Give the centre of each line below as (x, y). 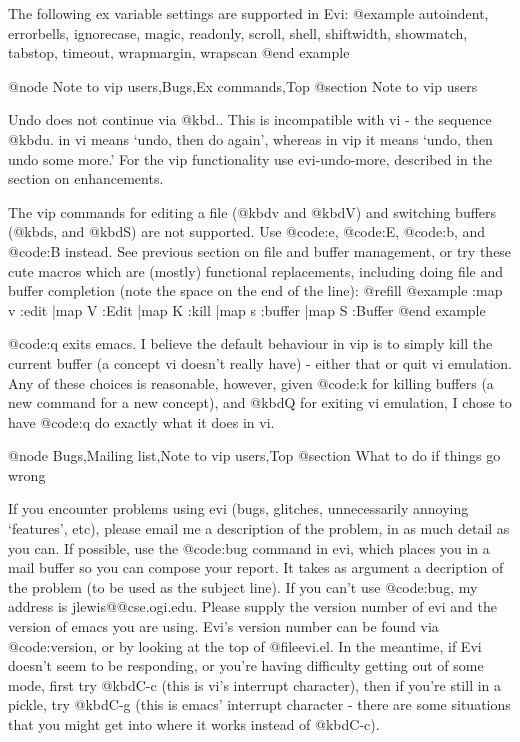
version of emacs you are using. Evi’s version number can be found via (223, 626)
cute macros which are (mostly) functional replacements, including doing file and (256, 270)
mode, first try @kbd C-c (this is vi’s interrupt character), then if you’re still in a (255, 684)
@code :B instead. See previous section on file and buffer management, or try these (260, 250)
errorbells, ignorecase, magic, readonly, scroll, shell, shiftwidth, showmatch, (238, 32)
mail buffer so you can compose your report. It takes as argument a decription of (256, 567)
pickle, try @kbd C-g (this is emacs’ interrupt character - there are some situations (259, 704)
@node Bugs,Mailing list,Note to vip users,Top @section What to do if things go (254, 455)
